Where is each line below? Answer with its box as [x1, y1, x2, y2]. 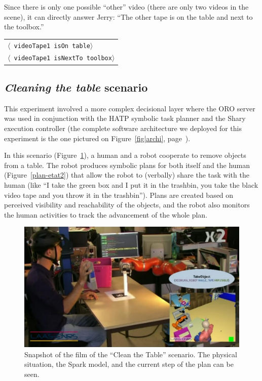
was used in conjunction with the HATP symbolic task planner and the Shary [4, 113, 246, 123]
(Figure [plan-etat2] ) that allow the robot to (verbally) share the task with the [4, 170, 249, 180]
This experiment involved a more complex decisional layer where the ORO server [4, 103, 255, 113]
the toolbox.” [4, 21, 44, 32]
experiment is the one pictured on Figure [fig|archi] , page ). [4, 133, 191, 143]
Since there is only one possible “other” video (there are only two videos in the [4, 2, 249, 12]
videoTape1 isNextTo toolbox [14, 55, 112, 62]
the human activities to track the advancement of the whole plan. [4, 209, 208, 220]
